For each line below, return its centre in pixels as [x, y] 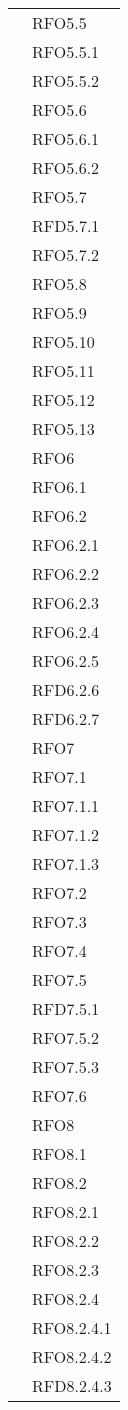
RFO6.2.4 [66, 631]
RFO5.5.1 [66, 51]
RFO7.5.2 [66, 1037]
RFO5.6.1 [66, 138]
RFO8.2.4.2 [72, 1356]
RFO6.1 [59, 486]
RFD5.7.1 [66, 225]
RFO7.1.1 [66, 805]
